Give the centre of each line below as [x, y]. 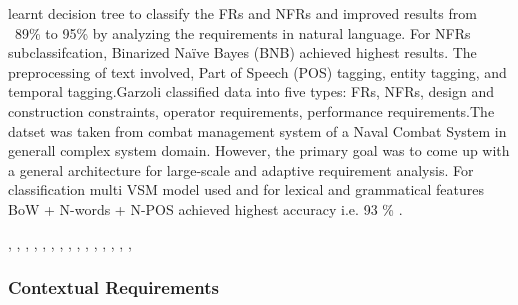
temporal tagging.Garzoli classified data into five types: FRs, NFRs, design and [251, 91]
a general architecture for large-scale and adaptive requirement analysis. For [241, 169]
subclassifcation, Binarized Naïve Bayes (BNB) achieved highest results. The [242, 52]
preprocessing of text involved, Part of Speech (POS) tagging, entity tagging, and [257, 71]
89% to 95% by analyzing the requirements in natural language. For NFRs [242, 32]
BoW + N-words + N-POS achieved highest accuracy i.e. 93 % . [205, 208]
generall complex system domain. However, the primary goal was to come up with [259, 150]
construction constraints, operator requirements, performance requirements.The [251, 110]
